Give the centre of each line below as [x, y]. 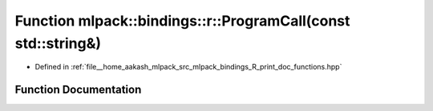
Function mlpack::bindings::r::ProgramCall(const [182, 21]
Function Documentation [78, 90]
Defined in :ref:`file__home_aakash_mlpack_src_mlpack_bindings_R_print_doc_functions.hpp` [188, 67]
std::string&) [58, 43]
